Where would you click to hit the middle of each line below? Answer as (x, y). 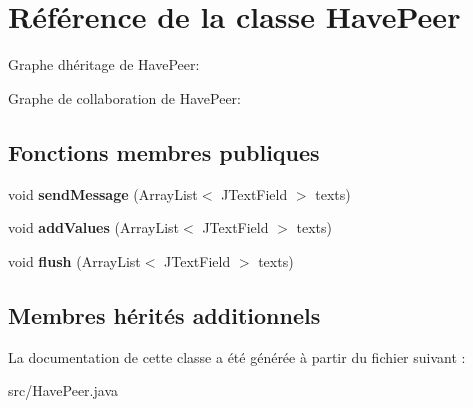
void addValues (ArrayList (94, 227)
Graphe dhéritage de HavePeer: (104, 64)
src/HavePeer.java (63, 390)
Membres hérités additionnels (164, 314)
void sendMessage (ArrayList (103, 193)
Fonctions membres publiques (164, 151)
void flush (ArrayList (74, 260)
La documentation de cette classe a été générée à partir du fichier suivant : (237, 356)
